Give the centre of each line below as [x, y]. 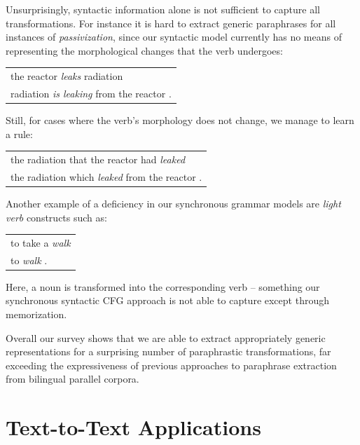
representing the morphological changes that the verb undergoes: [144, 50]
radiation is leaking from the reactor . [91, 93]
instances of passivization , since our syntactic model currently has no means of [174, 37]
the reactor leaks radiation [67, 76]
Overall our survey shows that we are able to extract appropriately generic [166, 337]
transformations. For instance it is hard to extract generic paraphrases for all [171, 23]
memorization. [36, 314]
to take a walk [41, 242]
